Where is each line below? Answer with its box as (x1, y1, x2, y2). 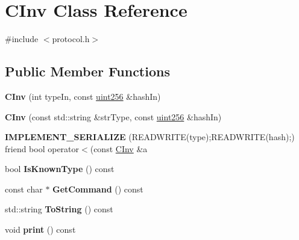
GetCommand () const (52, 182, 143, 195)
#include (5, 32, 39, 45)
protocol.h (52, 32, 90, 45)
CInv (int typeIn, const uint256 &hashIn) (5, 90, 161, 102)
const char (5, 182, 43, 195)
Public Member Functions (5, 62, 170, 81)
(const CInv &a (90, 142, 148, 155)
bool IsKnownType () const (5, 162, 115, 175)
